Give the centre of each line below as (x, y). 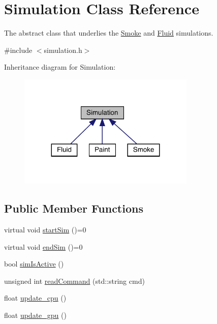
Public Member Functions (74, 208)
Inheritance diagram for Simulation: (60, 67)
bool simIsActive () (34, 264)
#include (18, 50)
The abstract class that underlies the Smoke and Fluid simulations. (109, 33)
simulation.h (63, 50)
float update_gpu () (35, 315)
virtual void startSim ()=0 (45, 230)
